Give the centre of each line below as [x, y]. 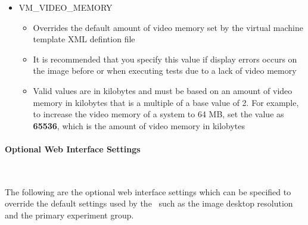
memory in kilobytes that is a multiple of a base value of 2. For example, [166, 102]
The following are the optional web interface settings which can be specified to [148, 191]
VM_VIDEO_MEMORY [66, 7]
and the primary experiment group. [69, 215]
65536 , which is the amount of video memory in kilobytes [139, 125]
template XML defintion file [84, 39]
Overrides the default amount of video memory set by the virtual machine [168, 27]
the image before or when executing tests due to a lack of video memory [165, 71]
